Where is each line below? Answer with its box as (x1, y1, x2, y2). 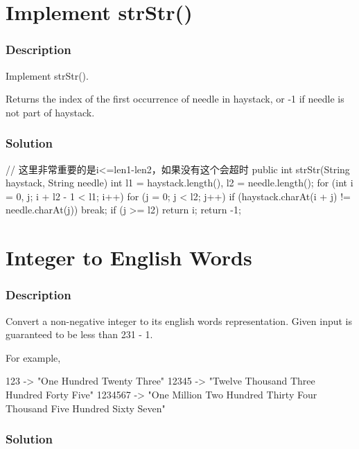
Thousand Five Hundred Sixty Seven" (6, 400, 166, 415)
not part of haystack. (6, 105, 95, 119)
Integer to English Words (6, 243, 252, 272)
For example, (6, 350, 61, 364)
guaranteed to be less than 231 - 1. (6, 327, 153, 342)
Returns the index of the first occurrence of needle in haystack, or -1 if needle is (6, 91, 344, 106)
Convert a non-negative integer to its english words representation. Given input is (6, 313, 353, 328)
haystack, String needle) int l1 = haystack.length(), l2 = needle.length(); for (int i (6, 175, 353, 190)
